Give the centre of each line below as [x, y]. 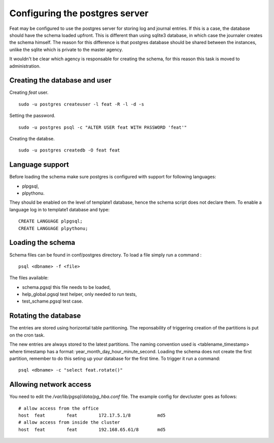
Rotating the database [45, 316]
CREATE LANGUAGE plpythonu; [53, 228]
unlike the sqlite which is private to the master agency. [66, 49]
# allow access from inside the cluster [69, 422]
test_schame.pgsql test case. [53, 301]
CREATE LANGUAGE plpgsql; [51, 221]
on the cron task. [27, 335]
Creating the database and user [60, 80]
